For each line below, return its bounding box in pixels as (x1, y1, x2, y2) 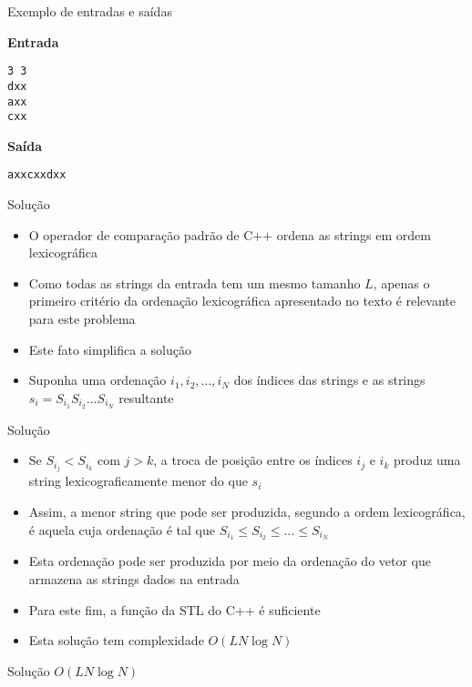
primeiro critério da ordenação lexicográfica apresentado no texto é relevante (28, 291, 456, 310)
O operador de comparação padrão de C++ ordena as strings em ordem (28, 225, 431, 244)
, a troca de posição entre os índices (153, 450, 353, 470)
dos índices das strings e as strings (233, 370, 426, 389)
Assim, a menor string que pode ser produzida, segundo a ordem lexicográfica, (28, 501, 466, 520)
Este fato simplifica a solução (28, 339, 191, 359)
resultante (118, 388, 174, 407)
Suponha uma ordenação (28, 370, 167, 389)
